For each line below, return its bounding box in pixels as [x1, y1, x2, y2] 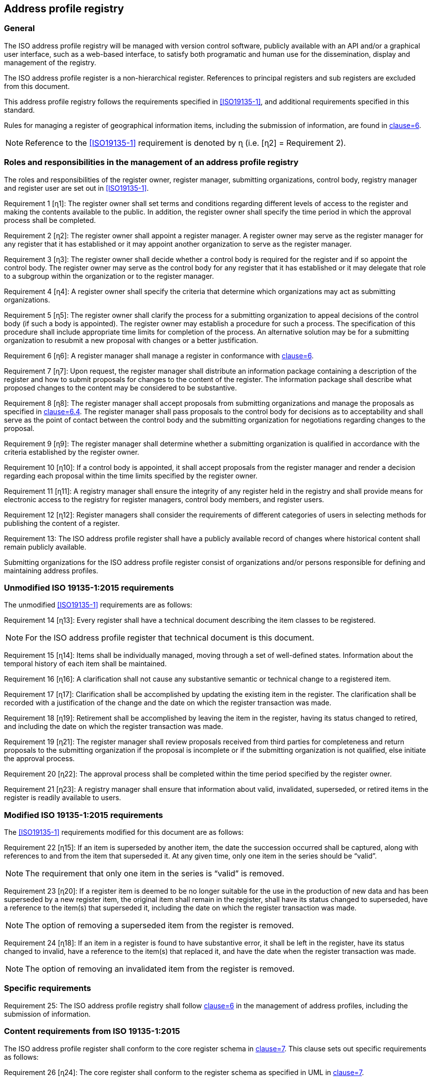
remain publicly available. [4, 542, 86, 551]
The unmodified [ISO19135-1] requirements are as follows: [4, 601, 192, 609]
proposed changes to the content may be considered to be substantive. [4, 383, 237, 392]
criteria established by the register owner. [4, 447, 139, 456]
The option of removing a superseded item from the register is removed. [25, 920, 294, 931]
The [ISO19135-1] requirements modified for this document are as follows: [4, 828, 244, 837]
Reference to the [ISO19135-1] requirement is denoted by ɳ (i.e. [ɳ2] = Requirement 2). [25, 137, 346, 148]
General [4, 23, 35, 34]
